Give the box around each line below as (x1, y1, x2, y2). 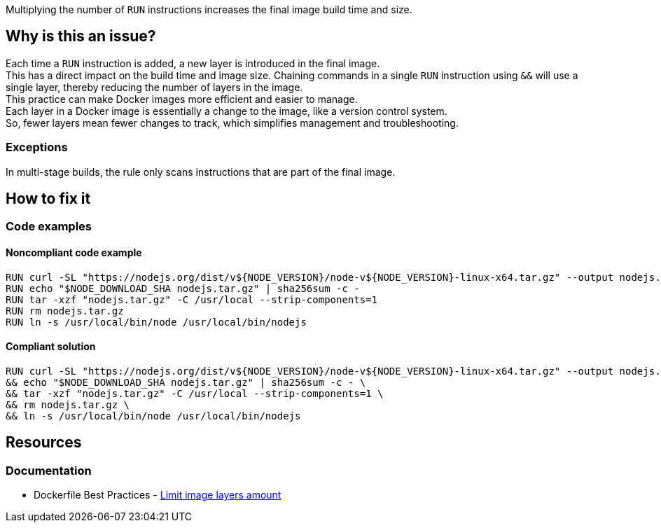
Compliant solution (6, 340, 96, 353)
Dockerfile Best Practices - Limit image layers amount (34, 489, 281, 501)
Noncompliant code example (6, 246, 142, 259)
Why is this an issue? (6, 27, 156, 46)
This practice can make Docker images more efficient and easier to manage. (6, 92, 358, 105)
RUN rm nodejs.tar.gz (6, 305, 124, 317)
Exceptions (6, 140, 68, 155)
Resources (6, 433, 82, 452)
